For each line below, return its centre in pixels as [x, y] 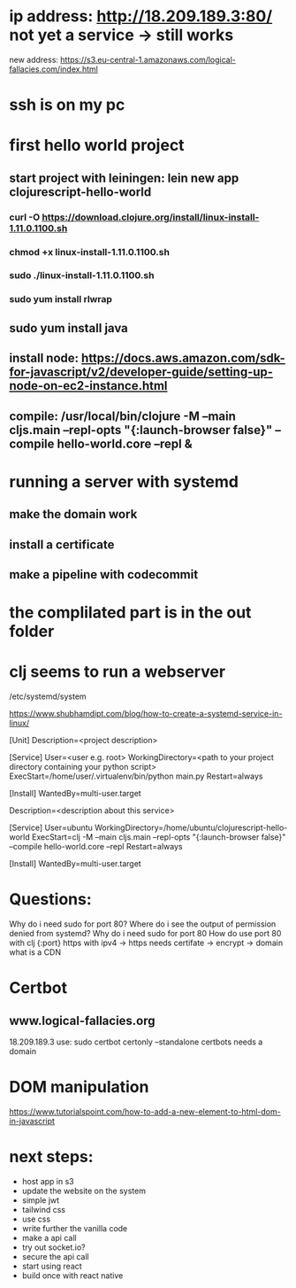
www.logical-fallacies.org [83, 1020]
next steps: [52, 1157]
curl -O [25, 217]
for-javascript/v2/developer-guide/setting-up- [141, 372]
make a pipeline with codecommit [104, 574]
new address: [34, 59]
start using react [52, 1266]
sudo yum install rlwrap [61, 299]
